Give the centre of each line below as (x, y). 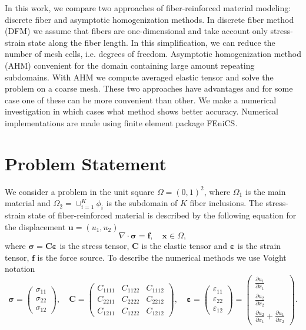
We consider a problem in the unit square (80, 191)
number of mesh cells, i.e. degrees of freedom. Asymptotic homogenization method (153, 54)
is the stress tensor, (94, 246)
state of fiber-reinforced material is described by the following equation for (162, 215)
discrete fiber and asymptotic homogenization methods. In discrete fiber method (149, 19)
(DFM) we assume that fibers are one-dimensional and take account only (136, 31)
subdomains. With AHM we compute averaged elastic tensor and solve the (139, 77)
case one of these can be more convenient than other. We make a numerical (141, 100)
